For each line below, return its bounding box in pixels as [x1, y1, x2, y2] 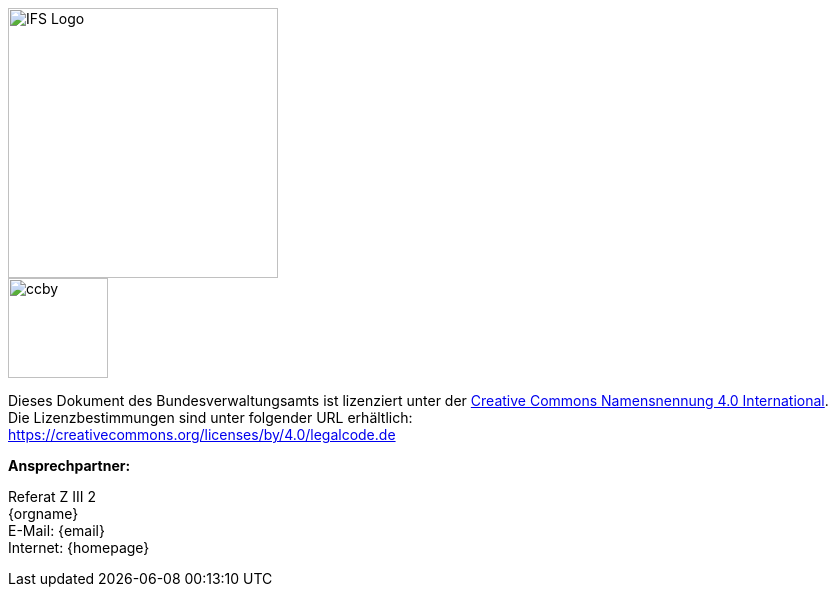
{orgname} [8, 505, 79, 522]
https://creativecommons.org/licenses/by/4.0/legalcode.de [8, 426, 396, 443]
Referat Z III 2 [8, 488, 97, 505]
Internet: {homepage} [8, 539, 150, 556]
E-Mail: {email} [8, 522, 105, 539]
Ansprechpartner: [8, 457, 131, 474]
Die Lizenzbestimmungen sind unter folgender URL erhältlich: [8, 409, 413, 426]
